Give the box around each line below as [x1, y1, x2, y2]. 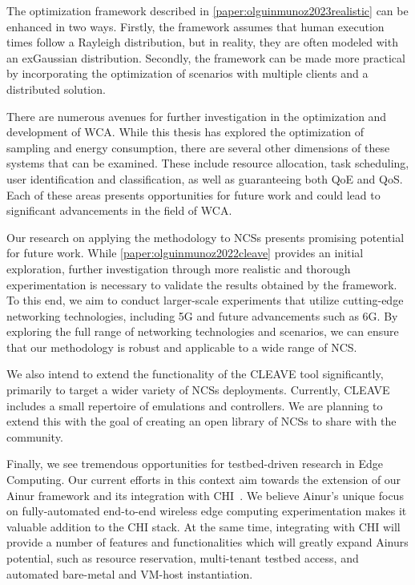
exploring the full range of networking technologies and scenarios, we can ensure [6, 323, 399, 340]
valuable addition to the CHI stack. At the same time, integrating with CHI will [6, 518, 401, 535]
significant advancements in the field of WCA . [6, 202, 232, 219]
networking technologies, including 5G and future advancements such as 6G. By [6, 307, 398, 324]
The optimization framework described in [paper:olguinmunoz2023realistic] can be [6, 2, 409, 18]
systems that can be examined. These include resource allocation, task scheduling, [6, 155, 409, 171]
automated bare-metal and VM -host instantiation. [6, 565, 253, 582]
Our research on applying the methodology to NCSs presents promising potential [6, 228, 405, 245]
